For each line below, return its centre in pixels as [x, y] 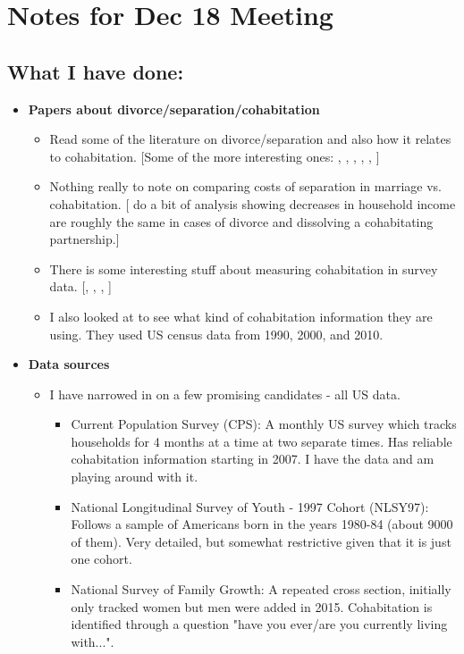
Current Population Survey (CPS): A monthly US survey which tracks [264, 424]
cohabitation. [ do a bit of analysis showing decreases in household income [253, 203]
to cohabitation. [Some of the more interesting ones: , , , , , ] [215, 156]
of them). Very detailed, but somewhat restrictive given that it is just [261, 541]
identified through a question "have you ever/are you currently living [259, 624]
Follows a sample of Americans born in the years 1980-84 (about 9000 [262, 524]
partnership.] [84, 239]
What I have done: [96, 71]
